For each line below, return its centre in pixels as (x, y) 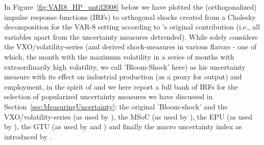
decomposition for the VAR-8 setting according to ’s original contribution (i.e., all (132, 27)
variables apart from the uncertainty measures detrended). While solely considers (131, 36)
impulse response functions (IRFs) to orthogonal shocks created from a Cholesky (130, 17)
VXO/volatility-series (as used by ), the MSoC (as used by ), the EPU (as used (128, 116)
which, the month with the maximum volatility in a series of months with (119, 56)
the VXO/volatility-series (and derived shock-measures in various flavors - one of (130, 47)
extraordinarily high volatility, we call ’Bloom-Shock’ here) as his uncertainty (125, 66)
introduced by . (28, 136)
